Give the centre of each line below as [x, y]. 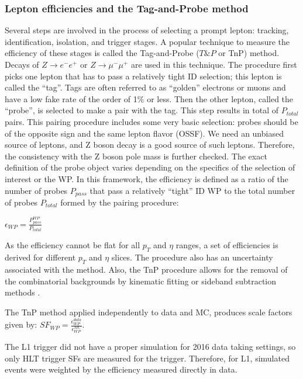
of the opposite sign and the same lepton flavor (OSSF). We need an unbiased [144, 133]
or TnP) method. [249, 53]
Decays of [22, 64]
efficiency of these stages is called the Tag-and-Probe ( [102, 53]
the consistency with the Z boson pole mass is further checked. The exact [136, 156]
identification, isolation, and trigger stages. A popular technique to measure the [147, 41]
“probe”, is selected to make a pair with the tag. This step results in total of [142, 110]
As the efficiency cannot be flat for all [73, 245]
